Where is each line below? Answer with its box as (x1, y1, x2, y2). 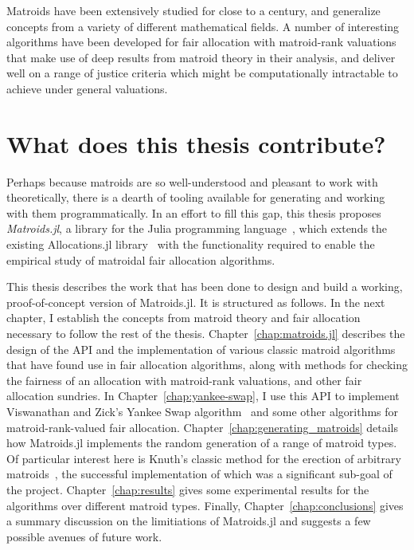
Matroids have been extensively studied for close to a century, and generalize (6, 2, 381, 18)
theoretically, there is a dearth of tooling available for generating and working (6, 189, 385, 206)
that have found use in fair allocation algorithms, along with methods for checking (6, 356, 408, 373)
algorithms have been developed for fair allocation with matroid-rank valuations (6, 33, 396, 50)
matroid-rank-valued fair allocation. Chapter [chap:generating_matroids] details (6, 418, 399, 435)
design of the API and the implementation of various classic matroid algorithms (6, 340, 396, 357)
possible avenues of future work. (6, 528, 162, 544)
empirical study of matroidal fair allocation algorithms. (6, 251, 275, 268)
